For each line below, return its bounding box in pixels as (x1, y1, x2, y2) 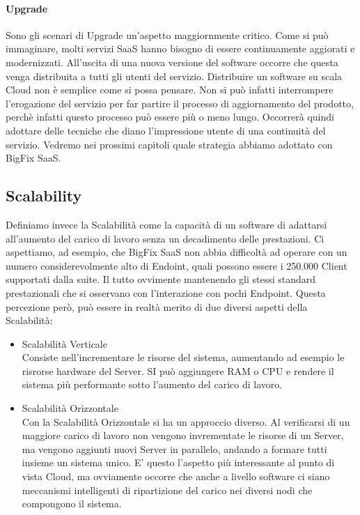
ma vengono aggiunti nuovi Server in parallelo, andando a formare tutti (22, 441, 327, 456)
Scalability (6, 185, 82, 206)
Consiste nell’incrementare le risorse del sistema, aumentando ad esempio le (22, 350, 345, 364)
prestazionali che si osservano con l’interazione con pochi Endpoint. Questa (6, 285, 326, 300)
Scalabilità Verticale (22, 336, 107, 351)
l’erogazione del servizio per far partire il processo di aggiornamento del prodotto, (6, 95, 354, 110)
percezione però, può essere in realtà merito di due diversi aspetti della (6, 299, 308, 314)
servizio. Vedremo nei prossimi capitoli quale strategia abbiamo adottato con (6, 137, 333, 151)
